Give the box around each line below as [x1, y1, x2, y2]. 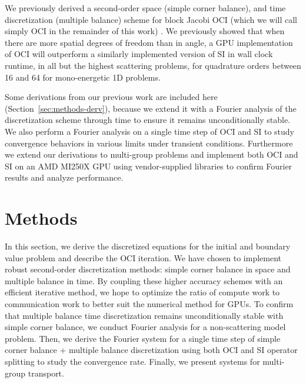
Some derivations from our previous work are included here [5, 91, 218, 103]
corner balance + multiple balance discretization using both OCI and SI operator [5, 344, 298, 356]
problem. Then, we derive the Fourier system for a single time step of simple [5, 332, 281, 344]
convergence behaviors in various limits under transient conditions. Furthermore [5, 136, 293, 149]
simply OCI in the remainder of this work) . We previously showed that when [5, 25, 285, 37]
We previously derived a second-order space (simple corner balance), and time [5, 2, 286, 14]
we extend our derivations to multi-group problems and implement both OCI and [5, 148, 298, 161]
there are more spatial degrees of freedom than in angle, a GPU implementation [5, 36, 293, 48]
